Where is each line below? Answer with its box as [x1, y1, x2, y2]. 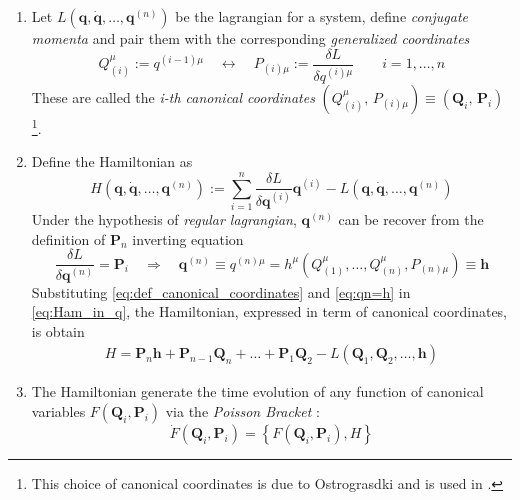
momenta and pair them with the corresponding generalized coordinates [31, 28, 470, 48]
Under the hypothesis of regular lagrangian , [31, 208, 297, 229]
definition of [31, 228, 106, 249]
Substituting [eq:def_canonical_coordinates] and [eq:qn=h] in [31, 281, 411, 302]
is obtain [31, 320, 85, 341]
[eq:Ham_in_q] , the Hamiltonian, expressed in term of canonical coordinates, [31, 301, 507, 322]
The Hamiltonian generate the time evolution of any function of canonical [31, 381, 484, 402]
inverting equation [132, 228, 244, 249]
